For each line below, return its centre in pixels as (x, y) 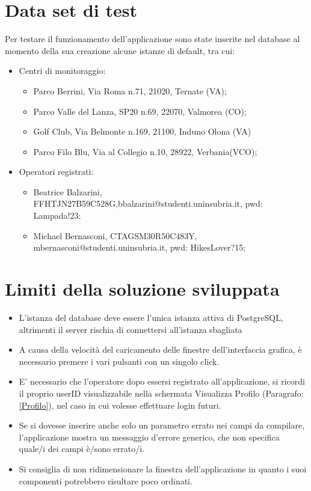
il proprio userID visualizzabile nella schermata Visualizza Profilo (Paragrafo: (161, 393)
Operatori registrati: (56, 172)
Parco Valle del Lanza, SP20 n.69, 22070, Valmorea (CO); (140, 111)
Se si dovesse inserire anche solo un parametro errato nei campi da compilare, (162, 425)
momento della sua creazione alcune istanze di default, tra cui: (120, 50)
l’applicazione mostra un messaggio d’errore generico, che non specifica (149, 437)
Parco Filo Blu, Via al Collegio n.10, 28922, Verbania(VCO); (145, 151)
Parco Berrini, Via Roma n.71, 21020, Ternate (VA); (130, 90)
